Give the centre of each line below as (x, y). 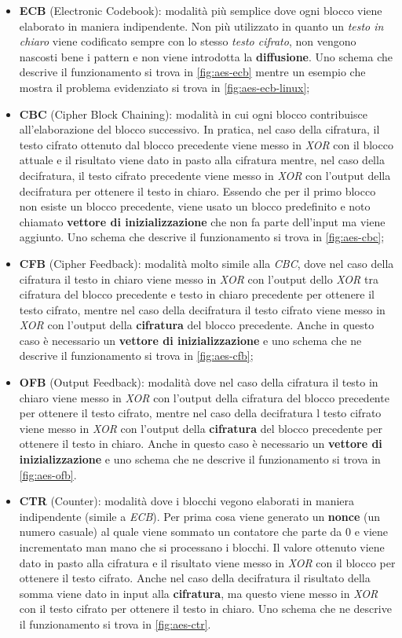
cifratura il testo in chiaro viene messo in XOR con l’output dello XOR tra (199, 279)
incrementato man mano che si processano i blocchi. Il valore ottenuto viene (202, 547)
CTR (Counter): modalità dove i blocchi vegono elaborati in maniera (187, 501)
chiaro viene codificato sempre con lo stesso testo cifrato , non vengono (188, 41)
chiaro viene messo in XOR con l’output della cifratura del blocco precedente (204, 397)
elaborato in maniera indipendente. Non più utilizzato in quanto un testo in (201, 26)
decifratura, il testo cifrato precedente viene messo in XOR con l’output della (205, 175)
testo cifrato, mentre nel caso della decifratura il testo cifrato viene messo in (202, 309)
